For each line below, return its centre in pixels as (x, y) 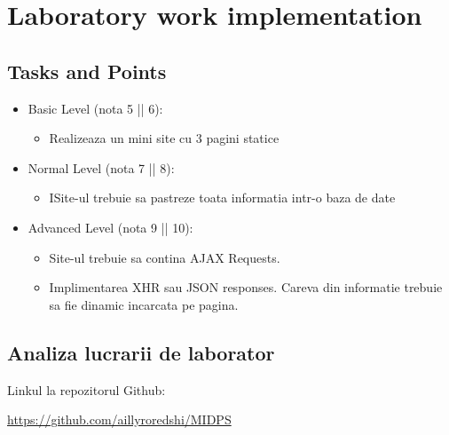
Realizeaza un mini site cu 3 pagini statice (164, 138)
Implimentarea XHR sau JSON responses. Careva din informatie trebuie (246, 287)
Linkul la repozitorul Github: (87, 389)
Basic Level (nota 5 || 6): (95, 108)
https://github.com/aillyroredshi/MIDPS (119, 419)
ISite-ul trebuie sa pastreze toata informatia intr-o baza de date (222, 198)
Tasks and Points (87, 71)
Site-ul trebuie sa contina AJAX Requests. (165, 257)
